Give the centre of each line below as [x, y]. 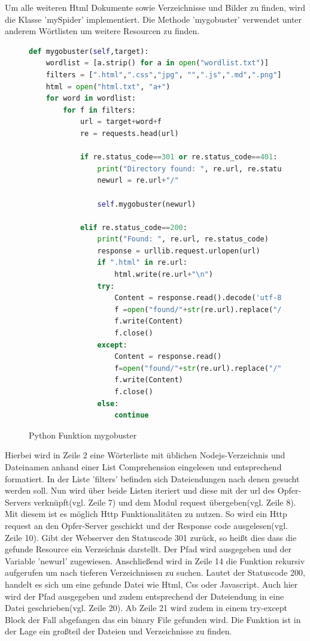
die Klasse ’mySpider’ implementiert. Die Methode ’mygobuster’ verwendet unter [154, 19]
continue [132, 415]
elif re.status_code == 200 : [133, 227]
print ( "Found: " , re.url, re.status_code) [183, 239]
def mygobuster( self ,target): [89, 51]
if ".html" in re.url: [142, 263]
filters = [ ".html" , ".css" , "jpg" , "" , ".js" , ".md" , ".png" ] [164, 75]
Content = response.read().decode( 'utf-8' [200, 298]
